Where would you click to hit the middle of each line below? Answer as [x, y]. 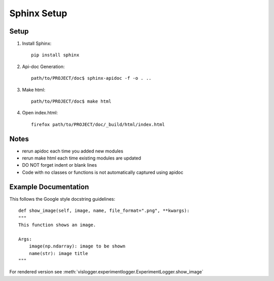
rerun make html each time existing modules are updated [82, 158]
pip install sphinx [55, 55]
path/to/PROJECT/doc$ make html [71, 101]
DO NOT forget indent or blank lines [60, 165]
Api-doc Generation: [43, 67]
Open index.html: [40, 113]
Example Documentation [49, 187]
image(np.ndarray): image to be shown [77, 246]
